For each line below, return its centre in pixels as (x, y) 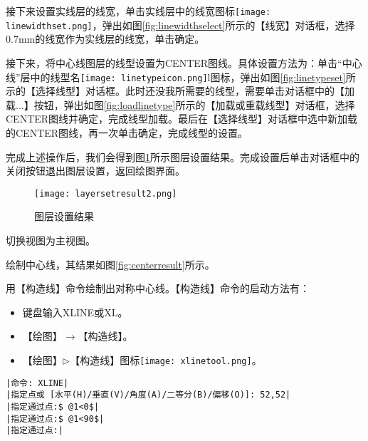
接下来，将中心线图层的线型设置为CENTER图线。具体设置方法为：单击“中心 (184, 62)
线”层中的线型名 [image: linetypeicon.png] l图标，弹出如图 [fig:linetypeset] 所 (181, 77)
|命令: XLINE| (37, 383)
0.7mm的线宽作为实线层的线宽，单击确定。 (105, 39)
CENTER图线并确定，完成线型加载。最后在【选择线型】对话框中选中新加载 (182, 119)
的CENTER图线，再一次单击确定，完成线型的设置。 (127, 132)
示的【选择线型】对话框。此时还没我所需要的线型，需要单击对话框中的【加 (180, 91)
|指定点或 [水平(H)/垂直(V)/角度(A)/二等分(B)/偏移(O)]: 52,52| (148, 395)
